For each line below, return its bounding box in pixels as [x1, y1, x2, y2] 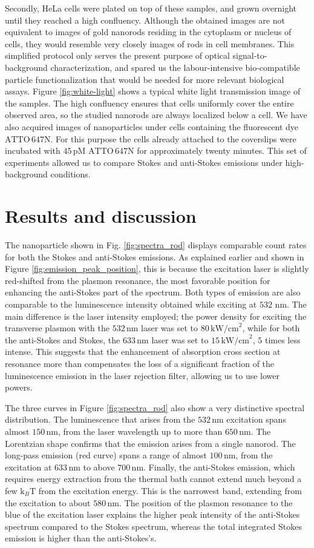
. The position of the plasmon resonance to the [119, 496, 293, 509]
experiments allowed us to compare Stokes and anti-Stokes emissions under [5, 156, 283, 168]
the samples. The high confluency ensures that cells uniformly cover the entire [5, 96, 294, 109]
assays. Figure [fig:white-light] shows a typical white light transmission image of [5, 85, 301, 97]
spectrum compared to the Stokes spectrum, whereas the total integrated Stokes [5, 520, 302, 532]
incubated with [5, 144, 61, 157]
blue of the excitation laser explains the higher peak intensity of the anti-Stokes [5, 508, 300, 521]
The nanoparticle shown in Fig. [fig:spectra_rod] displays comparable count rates [5, 239, 307, 251]
